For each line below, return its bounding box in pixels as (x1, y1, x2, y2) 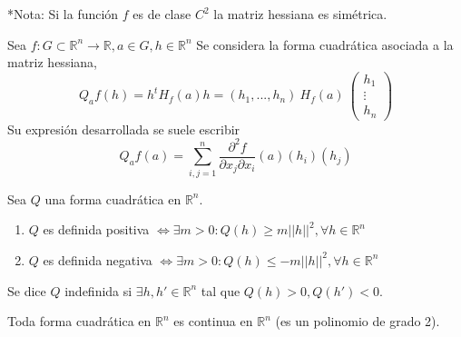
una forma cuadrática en (44, 189, 181, 208)
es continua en (173, 312, 253, 331)
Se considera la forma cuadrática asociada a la (196, 35, 454, 54)
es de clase (132, 5, 191, 23)
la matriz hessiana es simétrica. (213, 5, 387, 23)
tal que (201, 281, 240, 300)
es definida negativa (43, 250, 152, 269)
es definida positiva (43, 220, 150, 239)
